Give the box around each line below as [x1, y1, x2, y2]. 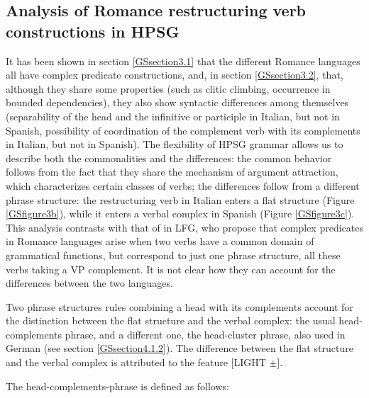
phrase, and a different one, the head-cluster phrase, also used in [65, 326, 346, 341]
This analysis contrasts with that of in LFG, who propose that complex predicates [6, 220, 363, 234]
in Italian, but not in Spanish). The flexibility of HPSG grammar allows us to [6, 137, 343, 152]
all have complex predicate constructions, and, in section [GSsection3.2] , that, [6, 67, 343, 82]
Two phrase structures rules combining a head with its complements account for [6, 299, 353, 314]
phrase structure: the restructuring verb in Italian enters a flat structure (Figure [6, 192, 355, 207]
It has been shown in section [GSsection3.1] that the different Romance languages [6, 53, 360, 68]
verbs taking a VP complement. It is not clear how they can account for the [6, 261, 336, 276]
